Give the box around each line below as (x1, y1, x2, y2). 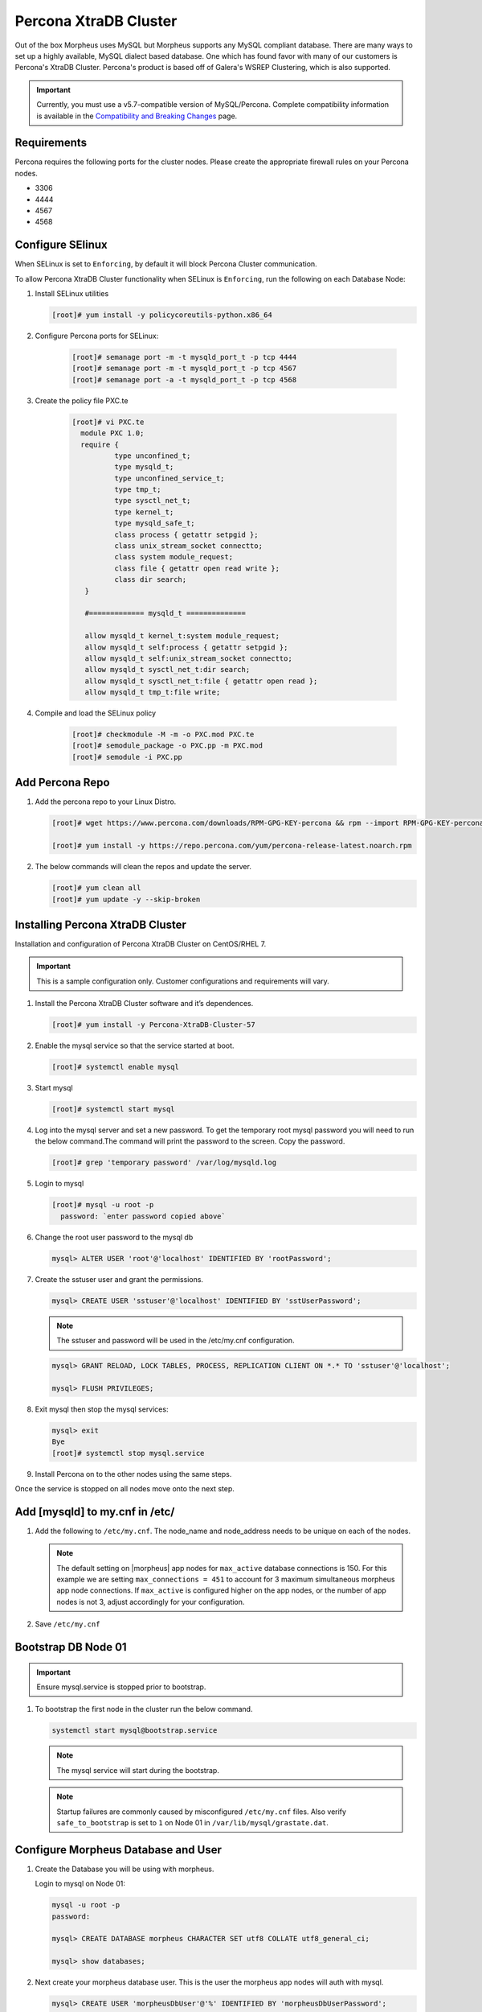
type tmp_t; (113, 485, 161, 494)
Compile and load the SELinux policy (35, 708, 157, 718)
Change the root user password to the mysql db (35, 1232, 194, 1242)
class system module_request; (113, 552, 233, 562)
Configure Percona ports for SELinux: (35, 331, 159, 341)
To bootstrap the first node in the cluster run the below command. (35, 1705, 253, 1714)
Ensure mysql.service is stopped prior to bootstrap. (36, 1682, 206, 1692)
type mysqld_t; (113, 463, 174, 472)
